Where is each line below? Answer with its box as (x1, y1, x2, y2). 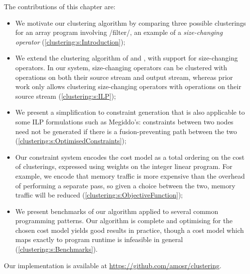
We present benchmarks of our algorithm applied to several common (15, 206, 219, 216)
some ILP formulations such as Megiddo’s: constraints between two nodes (15, 116, 234, 126)
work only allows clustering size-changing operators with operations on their (15, 81, 241, 91)
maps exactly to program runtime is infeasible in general (15, 234, 183, 244)
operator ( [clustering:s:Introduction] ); (15, 36, 125, 46)
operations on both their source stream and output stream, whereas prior (15, 72, 233, 82)
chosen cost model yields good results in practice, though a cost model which (15, 225, 244, 235)
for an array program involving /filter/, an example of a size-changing (15, 27, 223, 37)
